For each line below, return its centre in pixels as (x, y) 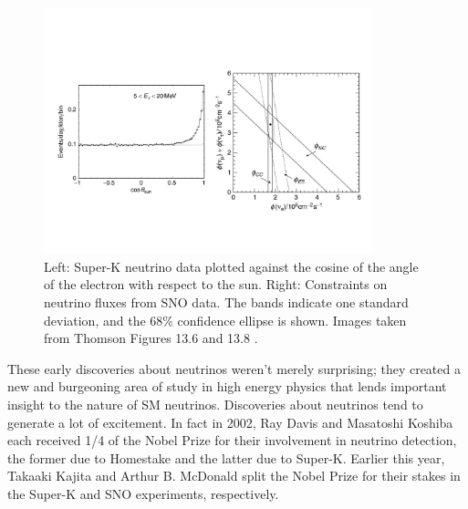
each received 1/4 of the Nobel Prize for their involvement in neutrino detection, (232, 440)
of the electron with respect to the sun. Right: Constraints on (216, 284)
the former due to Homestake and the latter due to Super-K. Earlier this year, (226, 457)
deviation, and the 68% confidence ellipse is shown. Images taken (225, 320)
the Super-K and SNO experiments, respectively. (143, 493)
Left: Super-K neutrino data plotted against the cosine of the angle (231, 266)
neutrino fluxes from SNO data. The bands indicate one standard (226, 302)
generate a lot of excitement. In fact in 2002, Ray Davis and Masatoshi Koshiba (230, 422)
